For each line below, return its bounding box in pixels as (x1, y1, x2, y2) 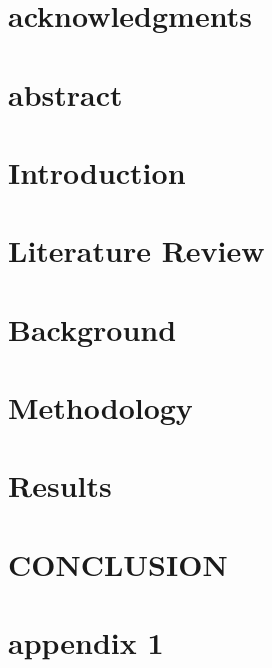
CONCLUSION (8, 543, 228, 584)
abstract (8, 73, 123, 114)
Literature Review (8, 230, 265, 271)
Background (8, 308, 177, 349)
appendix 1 (8, 622, 164, 663)
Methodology (8, 387, 193, 428)
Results (8, 465, 112, 506)
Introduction (8, 151, 186, 192)
